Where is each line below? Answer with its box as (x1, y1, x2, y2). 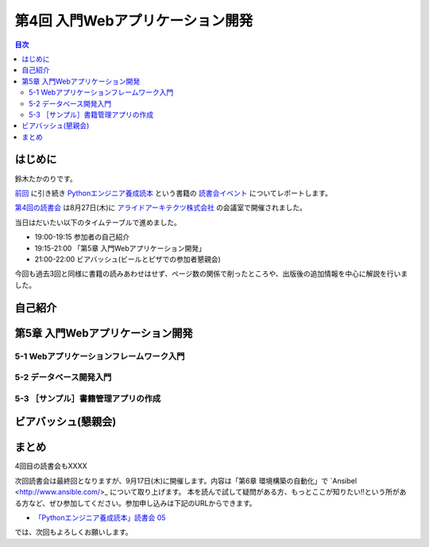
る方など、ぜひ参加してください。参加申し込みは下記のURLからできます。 (14, 498, 257, 508)
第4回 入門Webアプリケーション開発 (14, 12, 253, 29)
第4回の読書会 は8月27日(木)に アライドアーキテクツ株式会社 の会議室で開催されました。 (14, 203, 307, 212)
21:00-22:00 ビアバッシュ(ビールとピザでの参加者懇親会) (34, 254, 222, 264)
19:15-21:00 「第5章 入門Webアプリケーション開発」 (34, 243, 207, 253)
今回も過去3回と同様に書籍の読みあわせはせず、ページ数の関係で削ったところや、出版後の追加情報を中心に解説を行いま (14, 269, 408, 278)
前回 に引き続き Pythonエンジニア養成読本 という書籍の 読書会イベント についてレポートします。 (14, 188, 333, 198)
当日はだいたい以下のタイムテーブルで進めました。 (14, 217, 182, 227)
